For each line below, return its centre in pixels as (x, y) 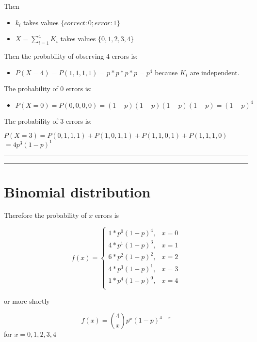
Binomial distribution (77, 192)
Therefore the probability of (45, 215)
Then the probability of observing (54, 56)
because (166, 72)
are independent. (215, 72)
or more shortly (27, 301)
